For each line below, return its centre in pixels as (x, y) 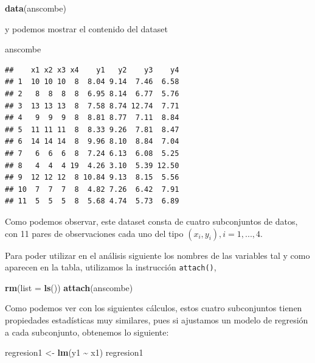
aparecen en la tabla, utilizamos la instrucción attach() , (111, 267)
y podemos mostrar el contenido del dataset (86, 28)
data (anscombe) (36, 8)
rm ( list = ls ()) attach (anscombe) (69, 287)
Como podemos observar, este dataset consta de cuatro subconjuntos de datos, (151, 221)
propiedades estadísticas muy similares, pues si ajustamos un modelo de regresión (157, 319)
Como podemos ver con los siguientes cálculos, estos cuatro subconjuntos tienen (154, 308)
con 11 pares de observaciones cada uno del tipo (94, 233)
